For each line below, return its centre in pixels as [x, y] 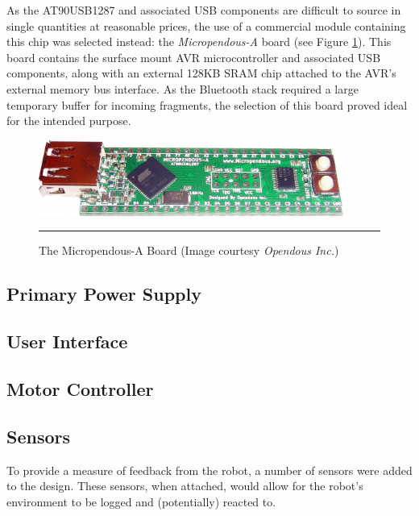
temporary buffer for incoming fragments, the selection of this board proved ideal [207, 104]
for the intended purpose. [69, 121]
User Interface [67, 341]
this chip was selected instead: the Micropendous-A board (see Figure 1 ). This [199, 42]
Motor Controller [80, 389]
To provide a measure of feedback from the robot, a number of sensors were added [209, 470]
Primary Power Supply [104, 294]
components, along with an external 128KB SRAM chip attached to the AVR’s [201, 73]
